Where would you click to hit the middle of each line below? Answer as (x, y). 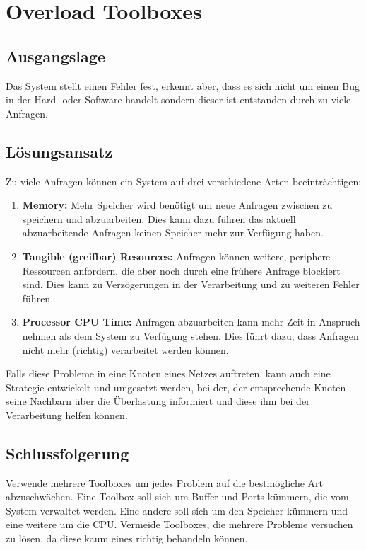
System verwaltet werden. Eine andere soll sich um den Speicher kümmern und (177, 510)
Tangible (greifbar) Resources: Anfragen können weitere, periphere (176, 256)
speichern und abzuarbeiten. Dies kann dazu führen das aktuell (159, 218)
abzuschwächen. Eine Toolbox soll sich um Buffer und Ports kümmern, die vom (177, 497)
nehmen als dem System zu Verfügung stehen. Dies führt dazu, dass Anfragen (190, 335)
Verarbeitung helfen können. (67, 414)
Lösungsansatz (59, 151)
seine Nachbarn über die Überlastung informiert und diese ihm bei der (158, 401)
